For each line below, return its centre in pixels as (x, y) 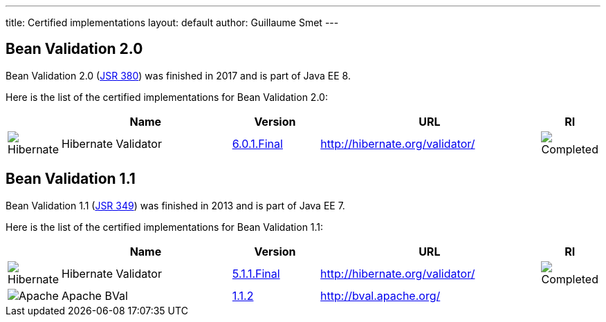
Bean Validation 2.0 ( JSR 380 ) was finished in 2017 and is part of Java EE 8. (178, 75)
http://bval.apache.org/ (380, 295)
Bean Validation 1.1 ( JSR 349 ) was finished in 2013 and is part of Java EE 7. (175, 205)
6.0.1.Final (257, 143)
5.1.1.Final (256, 273)
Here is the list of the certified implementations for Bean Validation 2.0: (167, 97)
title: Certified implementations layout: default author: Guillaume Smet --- (172, 22)
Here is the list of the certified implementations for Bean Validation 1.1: (165, 227)
